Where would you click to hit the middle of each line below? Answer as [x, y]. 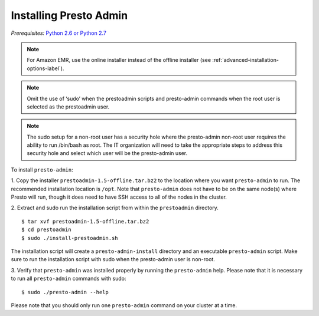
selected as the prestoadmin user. [68, 107]
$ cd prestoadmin [46, 230]
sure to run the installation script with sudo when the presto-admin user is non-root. [113, 259]
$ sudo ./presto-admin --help [65, 292]
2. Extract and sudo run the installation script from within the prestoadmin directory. [115, 208]
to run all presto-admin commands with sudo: [69, 279]
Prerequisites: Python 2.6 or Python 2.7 [58, 33]
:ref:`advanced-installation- [245, 60]
